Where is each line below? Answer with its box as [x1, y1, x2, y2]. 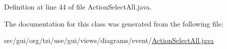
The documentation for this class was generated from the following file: [4, 18, 223, 28]
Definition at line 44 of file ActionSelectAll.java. [4, 1, 152, 11]
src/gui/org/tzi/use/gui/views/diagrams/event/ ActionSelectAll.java [4, 35, 214, 45]
